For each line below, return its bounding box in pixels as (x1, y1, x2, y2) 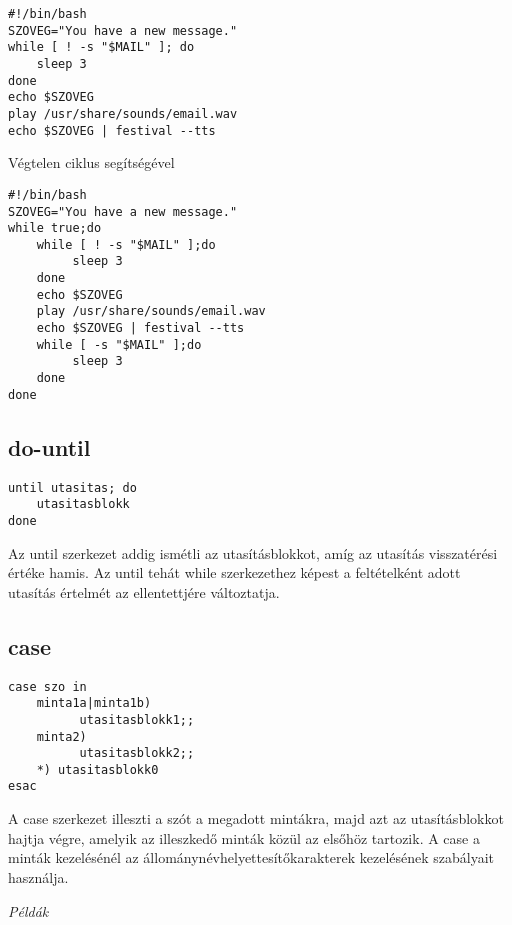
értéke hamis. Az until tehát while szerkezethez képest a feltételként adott (8, 562, 461, 583)
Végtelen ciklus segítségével (8, 152, 175, 173)
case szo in (8, 679, 87, 694)
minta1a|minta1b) (36, 696, 152, 711)
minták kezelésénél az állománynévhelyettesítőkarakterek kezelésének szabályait (8, 847, 495, 868)
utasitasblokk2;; (79, 746, 195, 761)
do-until (8, 431, 91, 462)
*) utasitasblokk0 (36, 762, 159, 777)
